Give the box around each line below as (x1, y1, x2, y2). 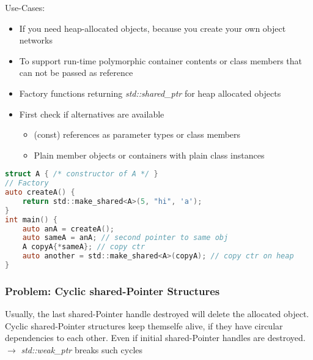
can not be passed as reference (19, 66, 133, 79)
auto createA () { (5, 188, 75, 197)
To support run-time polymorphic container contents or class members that (19, 54, 303, 67)
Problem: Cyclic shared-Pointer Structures (5, 283, 220, 298)
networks (19, 34, 53, 47)
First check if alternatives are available (19, 107, 164, 120)
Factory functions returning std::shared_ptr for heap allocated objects (19, 86, 281, 99)
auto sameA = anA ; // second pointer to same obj (22, 233, 229, 242)
